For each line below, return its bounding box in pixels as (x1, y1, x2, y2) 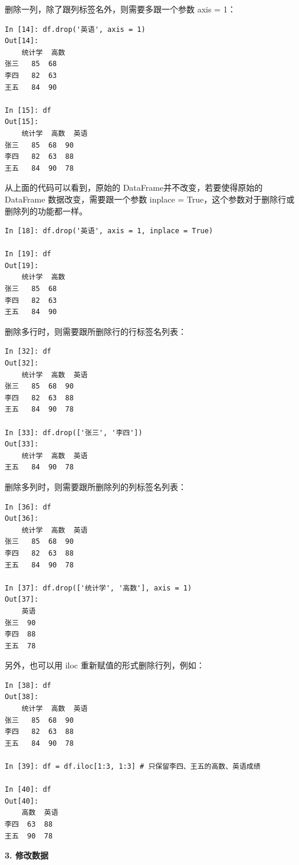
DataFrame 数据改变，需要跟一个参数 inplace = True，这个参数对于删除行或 (5, 192, 295, 205)
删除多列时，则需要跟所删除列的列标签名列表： (5, 480, 186, 492)
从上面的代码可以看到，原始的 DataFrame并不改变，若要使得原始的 (5, 181, 263, 194)
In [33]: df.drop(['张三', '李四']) (5, 428, 143, 437)
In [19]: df (5, 250, 51, 259)
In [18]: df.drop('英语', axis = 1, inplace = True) (5, 227, 213, 236)
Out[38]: (5, 693, 39, 701)
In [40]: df (5, 785, 51, 794)
